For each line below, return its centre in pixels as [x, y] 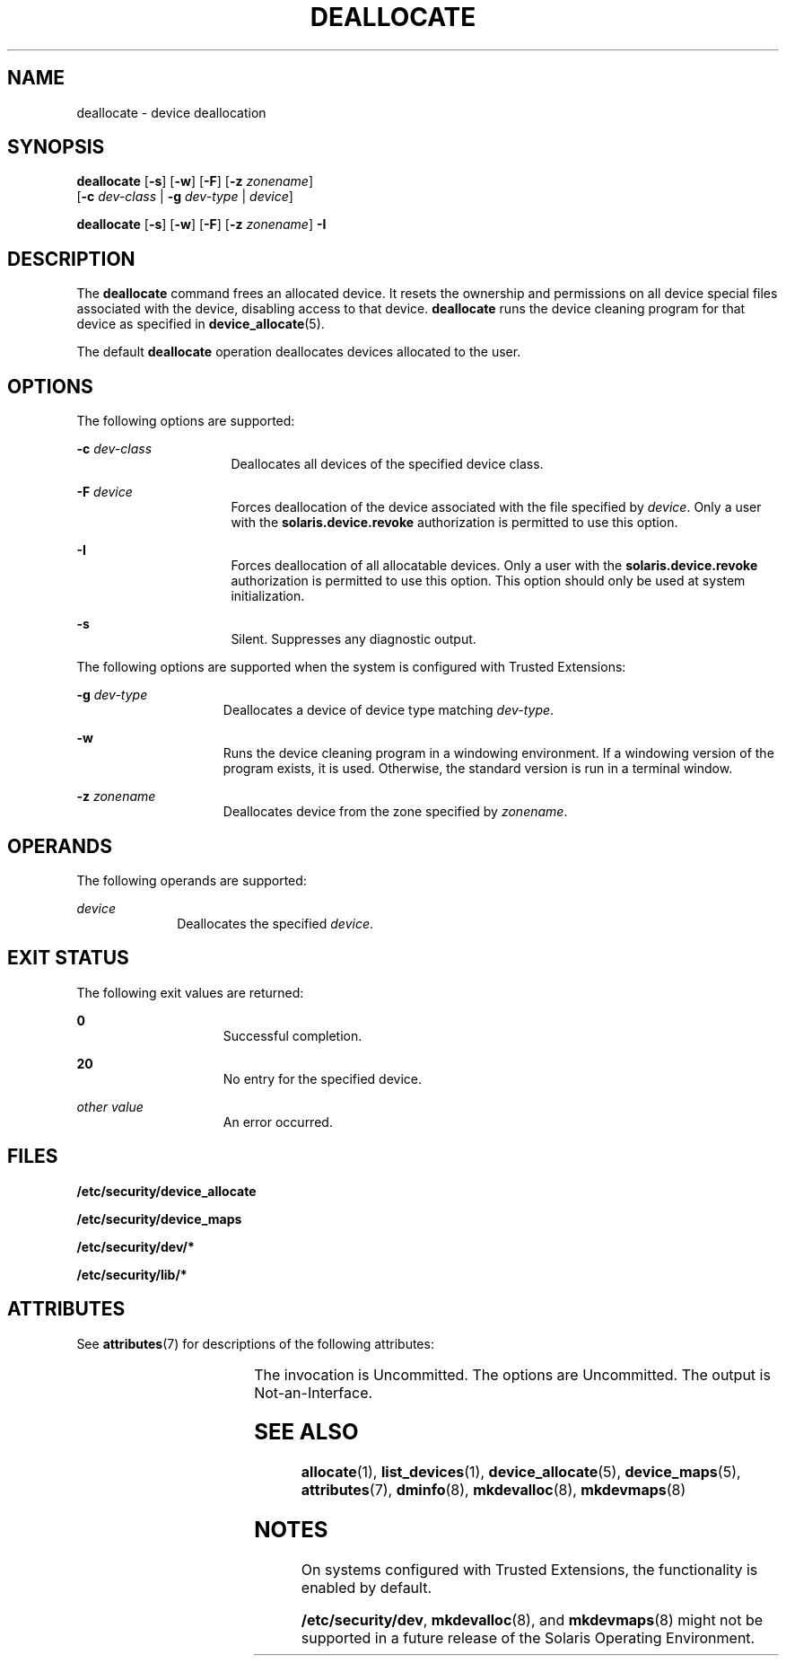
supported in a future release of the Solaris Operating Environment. [528, 1638]
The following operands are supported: [192, 880]
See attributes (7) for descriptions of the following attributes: [255, 1343]
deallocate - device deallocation [171, 112]
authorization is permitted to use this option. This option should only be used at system [488, 581]
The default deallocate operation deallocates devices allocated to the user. [299, 352]
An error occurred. [278, 1122]
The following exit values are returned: [190, 992]
